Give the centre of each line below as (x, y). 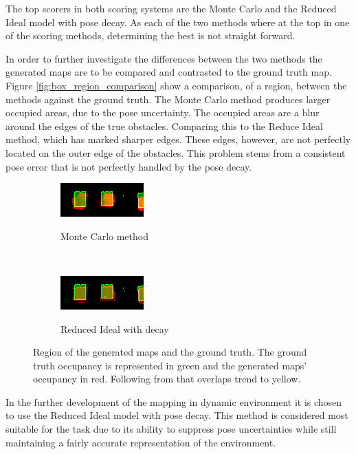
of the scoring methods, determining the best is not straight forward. (151, 35)
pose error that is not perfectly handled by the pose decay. (129, 166)
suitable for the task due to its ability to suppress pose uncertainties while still (171, 429)
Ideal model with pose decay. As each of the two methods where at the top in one (178, 22)
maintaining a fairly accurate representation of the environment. (141, 442)
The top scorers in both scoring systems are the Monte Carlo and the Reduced (171, 8)
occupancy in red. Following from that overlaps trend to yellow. (167, 379)
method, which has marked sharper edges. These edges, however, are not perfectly (178, 139)
